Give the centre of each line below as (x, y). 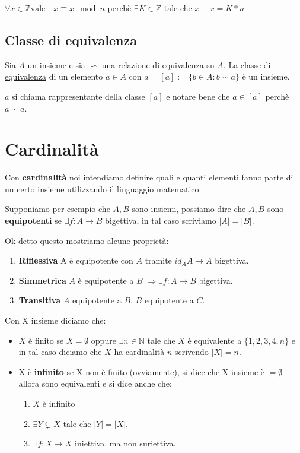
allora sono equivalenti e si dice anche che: (95, 383)
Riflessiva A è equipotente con (76, 260)
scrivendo (192, 352)
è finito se (46, 340)
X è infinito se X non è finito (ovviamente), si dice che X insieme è (142, 371)
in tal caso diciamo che (60, 352)
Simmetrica (42, 280)
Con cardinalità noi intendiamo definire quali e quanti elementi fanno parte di (149, 177)
